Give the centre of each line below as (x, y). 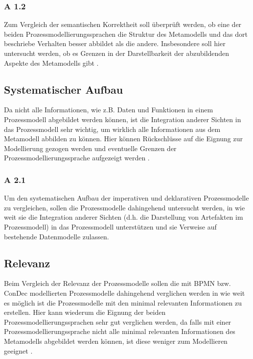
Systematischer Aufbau (64, 89)
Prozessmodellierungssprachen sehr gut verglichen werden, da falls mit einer (118, 321)
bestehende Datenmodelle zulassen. (57, 236)
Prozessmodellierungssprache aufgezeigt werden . (77, 158)
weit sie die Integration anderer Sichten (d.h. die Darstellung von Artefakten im (124, 217)
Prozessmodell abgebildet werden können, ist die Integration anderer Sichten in (123, 119)
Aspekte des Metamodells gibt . (51, 63)
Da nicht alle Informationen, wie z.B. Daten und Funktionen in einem (109, 110)
